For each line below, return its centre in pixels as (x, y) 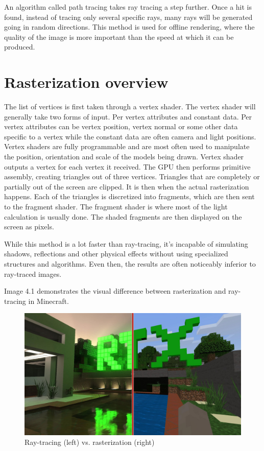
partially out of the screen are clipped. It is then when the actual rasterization (127, 186)
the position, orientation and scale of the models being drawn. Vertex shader (124, 157)
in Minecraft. (49, 301)
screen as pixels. (29, 227)
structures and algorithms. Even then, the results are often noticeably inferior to (130, 264)
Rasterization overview (86, 82)
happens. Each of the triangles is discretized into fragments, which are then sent (129, 196)
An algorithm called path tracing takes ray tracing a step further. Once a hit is (128, 7)
